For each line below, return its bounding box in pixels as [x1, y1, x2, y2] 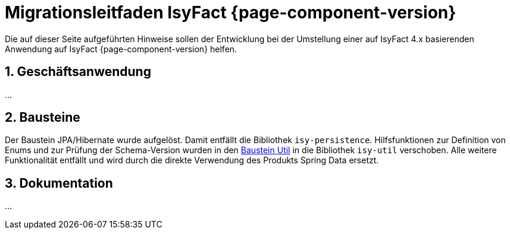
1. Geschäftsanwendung [5, 64, 151, 80]
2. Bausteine [5, 110, 80, 125]
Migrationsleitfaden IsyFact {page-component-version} [5, 2, 456, 23]
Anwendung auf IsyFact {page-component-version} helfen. [5, 43, 237, 54]
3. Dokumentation [5, 175, 113, 191]
